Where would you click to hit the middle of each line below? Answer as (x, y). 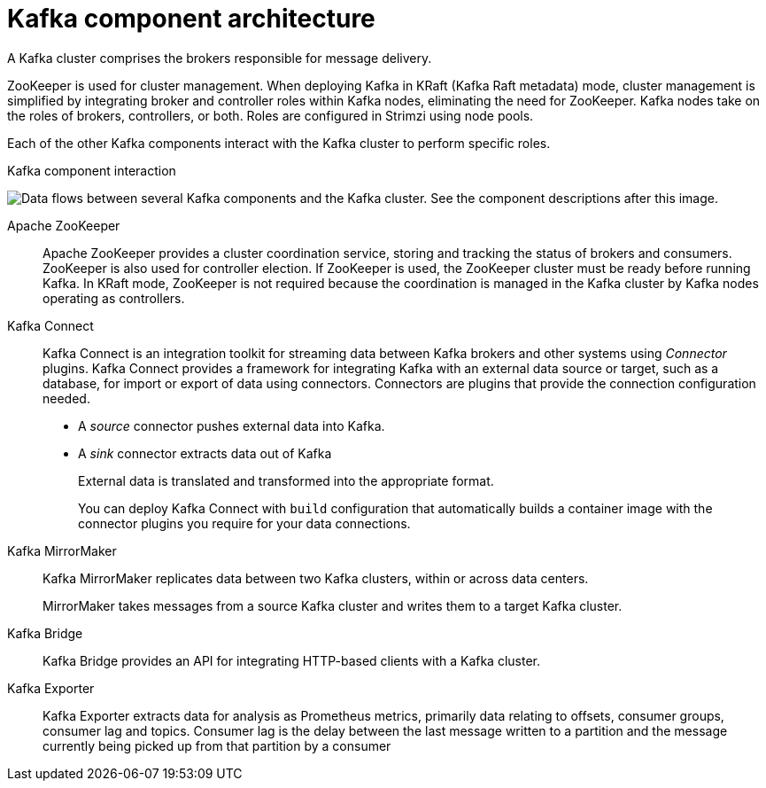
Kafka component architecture (191, 19)
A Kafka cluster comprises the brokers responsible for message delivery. (220, 58)
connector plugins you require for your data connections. (244, 523)
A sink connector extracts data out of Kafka (205, 453)
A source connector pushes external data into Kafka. (232, 425)
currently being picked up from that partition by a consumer (217, 745)
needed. (66, 398)
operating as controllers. (114, 298)
